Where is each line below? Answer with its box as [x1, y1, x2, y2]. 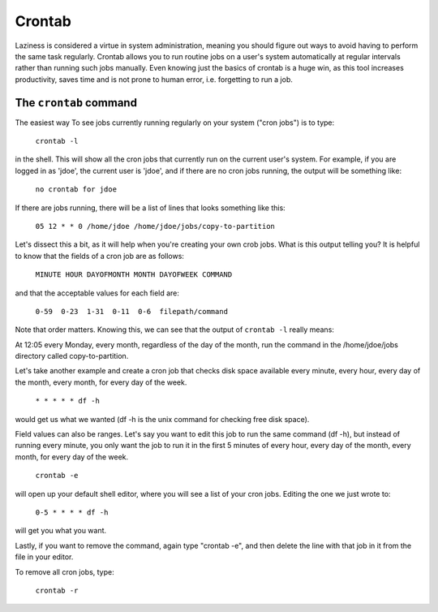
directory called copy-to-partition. [15, 351, 129, 361]
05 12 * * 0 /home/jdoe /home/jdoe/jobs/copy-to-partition [35, 222, 276, 231]
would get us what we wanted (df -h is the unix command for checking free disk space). [15, 414, 310, 424]
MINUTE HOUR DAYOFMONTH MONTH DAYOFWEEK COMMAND [35, 270, 233, 279]
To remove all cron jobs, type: [15, 567, 114, 576]
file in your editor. [15, 552, 74, 562]
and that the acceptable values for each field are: [15, 288, 180, 298]
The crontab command [15, 96, 138, 110]
